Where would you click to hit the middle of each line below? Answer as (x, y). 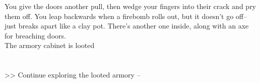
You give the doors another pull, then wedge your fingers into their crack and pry (131, 6)
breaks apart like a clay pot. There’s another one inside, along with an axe (134, 26)
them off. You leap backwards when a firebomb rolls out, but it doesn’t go (119, 16)
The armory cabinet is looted (50, 45)
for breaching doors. (35, 35)
